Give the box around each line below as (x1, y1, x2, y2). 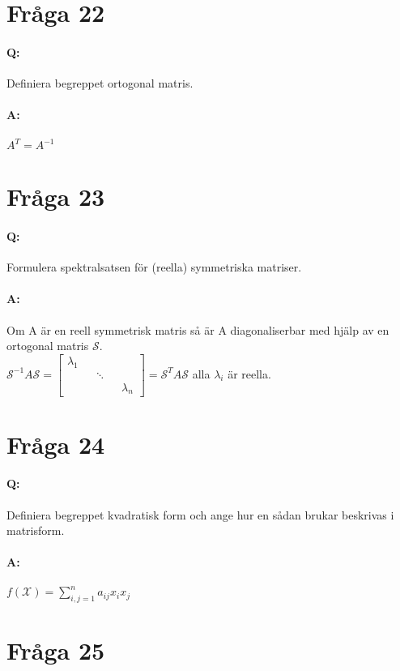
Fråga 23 (6, 180, 105, 213)
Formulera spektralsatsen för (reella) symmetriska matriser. (6, 259, 302, 276)
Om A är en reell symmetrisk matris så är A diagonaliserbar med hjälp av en (6, 321, 389, 338)
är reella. (228, 365, 271, 382)
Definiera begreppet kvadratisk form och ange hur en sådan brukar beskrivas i (6, 506, 394, 523)
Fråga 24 (6, 427, 105, 460)
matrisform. (6, 522, 65, 539)
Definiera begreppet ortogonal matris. (6, 75, 194, 92)
